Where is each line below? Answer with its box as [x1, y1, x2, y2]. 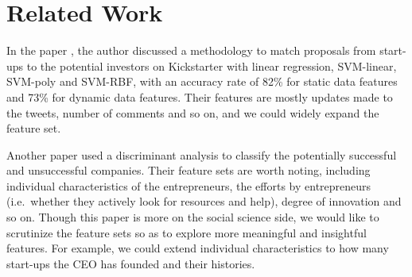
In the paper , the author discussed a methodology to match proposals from [6, 42, 376, 59]
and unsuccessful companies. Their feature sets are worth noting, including [6, 162, 371, 179]
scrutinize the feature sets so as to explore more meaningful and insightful [6, 224, 367, 240]
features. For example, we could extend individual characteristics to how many [6, 240, 389, 256]
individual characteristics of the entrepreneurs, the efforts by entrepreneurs [6, 177, 371, 194]
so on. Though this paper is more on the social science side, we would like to [6, 209, 379, 225]
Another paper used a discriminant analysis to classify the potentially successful [6, 146, 397, 163]
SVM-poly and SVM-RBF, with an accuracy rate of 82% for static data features [6, 73, 398, 90]
